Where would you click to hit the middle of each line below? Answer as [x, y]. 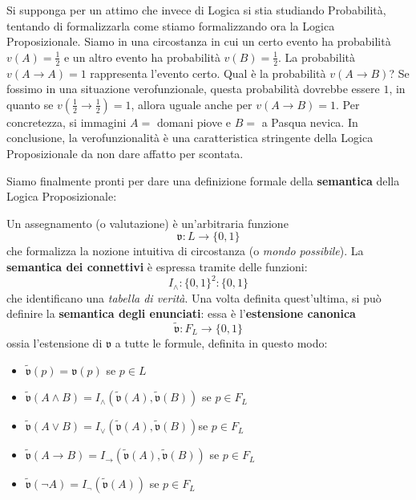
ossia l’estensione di [55, 342]
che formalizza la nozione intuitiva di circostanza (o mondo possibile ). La [185, 251]
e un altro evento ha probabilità [142, 57]
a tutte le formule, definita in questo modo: [221, 342]
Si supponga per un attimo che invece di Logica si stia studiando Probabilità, [196, 10]
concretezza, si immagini [67, 122]
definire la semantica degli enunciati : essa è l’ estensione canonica [181, 313]
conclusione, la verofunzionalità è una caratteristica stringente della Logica [190, 138]
